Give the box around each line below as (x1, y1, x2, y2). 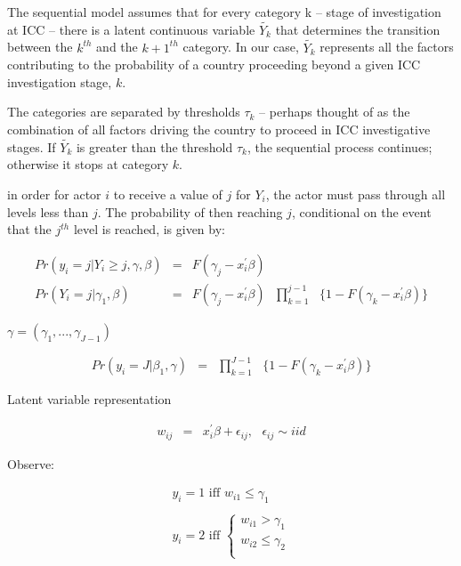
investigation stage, (7, 72, 112, 91)
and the (96, 37, 138, 56)
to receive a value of (113, 185, 222, 203)
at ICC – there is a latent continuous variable (7, 20, 255, 38)
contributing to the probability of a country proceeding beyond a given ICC (7, 55, 421, 74)
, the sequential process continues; (247, 137, 433, 156)
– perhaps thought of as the (259, 102, 410, 121)
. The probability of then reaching (97, 202, 283, 221)
